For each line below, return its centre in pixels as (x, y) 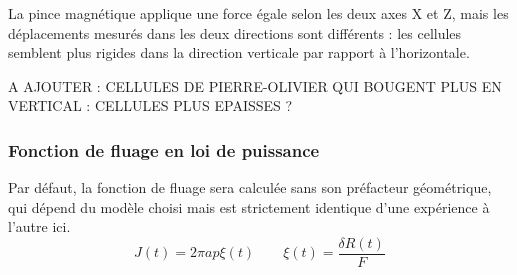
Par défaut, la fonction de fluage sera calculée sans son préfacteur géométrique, (250, 187)
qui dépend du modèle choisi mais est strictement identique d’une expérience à (249, 206)
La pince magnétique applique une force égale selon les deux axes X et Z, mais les (258, 13)
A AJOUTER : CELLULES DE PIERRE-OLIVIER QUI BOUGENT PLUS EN (255, 85)
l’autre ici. (39, 226)
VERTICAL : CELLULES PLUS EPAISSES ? (150, 105)
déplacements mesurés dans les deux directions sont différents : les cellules (235, 32)
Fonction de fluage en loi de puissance (164, 149)
